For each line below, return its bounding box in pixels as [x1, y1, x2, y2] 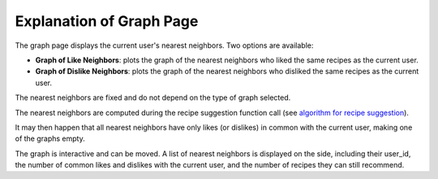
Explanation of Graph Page [15, 12, 199, 30]
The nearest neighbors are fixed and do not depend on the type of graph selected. [15, 93, 291, 103]
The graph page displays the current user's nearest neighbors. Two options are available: [15, 40, 314, 50]
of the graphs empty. [15, 134, 85, 143]
